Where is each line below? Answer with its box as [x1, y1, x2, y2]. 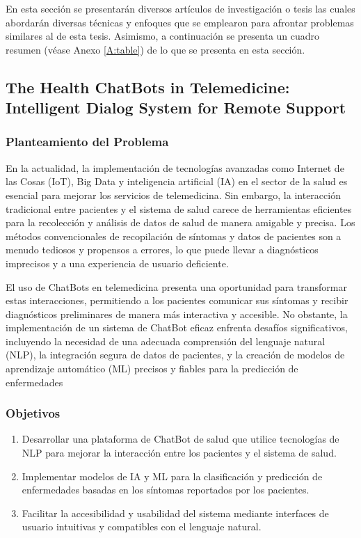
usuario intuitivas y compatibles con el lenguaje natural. [22, 519, 262, 534]
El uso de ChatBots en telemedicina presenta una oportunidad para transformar [6, 279, 347, 294]
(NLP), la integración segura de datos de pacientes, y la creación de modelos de [6, 347, 345, 362]
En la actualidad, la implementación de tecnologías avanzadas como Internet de [6, 160, 344, 175]
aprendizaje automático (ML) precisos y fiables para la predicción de [6, 361, 298, 376]
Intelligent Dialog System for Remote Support [6, 97, 346, 118]
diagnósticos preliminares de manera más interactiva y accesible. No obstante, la [6, 306, 348, 321]
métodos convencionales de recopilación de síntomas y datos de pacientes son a [6, 228, 342, 243]
